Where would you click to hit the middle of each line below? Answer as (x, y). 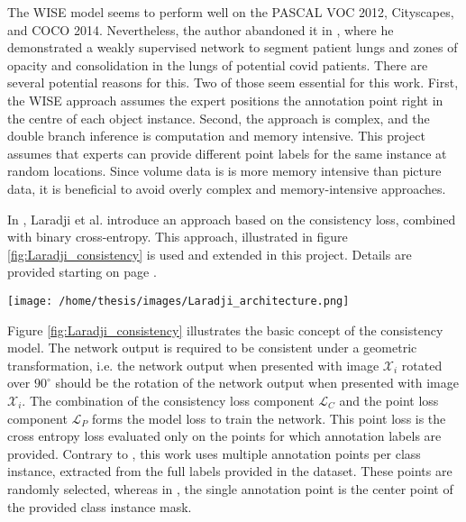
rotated (422, 365)
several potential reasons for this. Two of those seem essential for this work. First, (233, 82)
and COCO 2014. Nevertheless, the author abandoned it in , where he (201, 29)
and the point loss (389, 400)
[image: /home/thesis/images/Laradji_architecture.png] (178, 301)
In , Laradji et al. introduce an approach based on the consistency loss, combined (232, 219)
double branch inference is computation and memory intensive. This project (216, 136)
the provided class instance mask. (100, 506)
